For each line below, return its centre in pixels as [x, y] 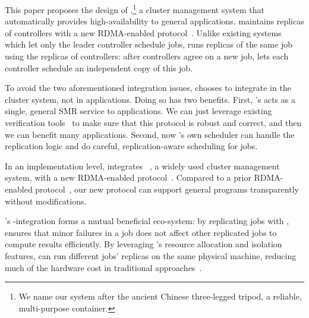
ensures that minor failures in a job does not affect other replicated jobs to [141, 232]
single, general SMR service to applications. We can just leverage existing [138, 111]
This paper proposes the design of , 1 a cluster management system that [135, 9]
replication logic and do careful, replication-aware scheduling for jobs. [131, 146]
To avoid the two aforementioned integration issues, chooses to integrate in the [148, 88]
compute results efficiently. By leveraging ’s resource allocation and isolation [144, 244]
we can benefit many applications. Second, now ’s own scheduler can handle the [150, 134]
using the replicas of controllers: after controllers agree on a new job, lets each [147, 56]
